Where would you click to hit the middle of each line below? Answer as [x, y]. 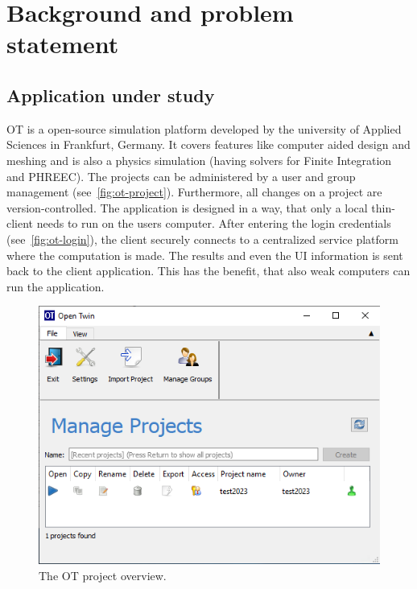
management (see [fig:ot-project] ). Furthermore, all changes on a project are [194, 192]
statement [63, 44]
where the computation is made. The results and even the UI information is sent [205, 255]
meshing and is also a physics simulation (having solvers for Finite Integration [199, 160]
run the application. [56, 286]
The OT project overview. [103, 575]
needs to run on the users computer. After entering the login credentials [214, 223]
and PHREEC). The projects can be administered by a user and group [181, 176]
